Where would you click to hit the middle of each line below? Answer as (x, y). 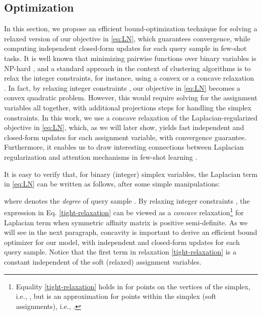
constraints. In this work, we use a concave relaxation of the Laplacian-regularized (131, 117)
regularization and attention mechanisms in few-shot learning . (101, 156)
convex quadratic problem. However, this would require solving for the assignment (131, 98)
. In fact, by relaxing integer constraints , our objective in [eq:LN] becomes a (122, 87)
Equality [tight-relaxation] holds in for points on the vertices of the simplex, (133, 286)
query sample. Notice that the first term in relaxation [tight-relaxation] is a (120, 252)
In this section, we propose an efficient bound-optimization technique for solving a (131, 28)
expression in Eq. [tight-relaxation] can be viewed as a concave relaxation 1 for (124, 211)
